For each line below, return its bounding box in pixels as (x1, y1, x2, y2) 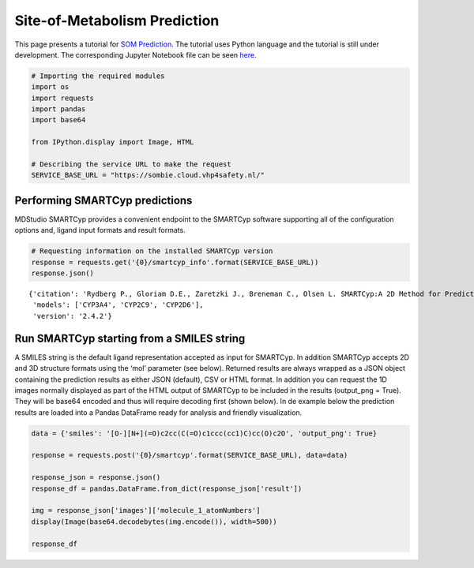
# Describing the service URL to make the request (31, 160, 232, 169)
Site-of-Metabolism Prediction (14, 12, 220, 29)
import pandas (31, 105, 86, 114)
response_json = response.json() (31, 473, 161, 482)
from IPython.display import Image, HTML (31, 138, 194, 147)
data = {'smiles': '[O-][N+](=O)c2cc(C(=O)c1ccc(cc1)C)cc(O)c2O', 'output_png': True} (31, 428, 378, 438)
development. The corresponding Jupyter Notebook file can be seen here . (14, 50, 257, 59)
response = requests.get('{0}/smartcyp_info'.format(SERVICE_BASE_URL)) (31, 257, 319, 267)
